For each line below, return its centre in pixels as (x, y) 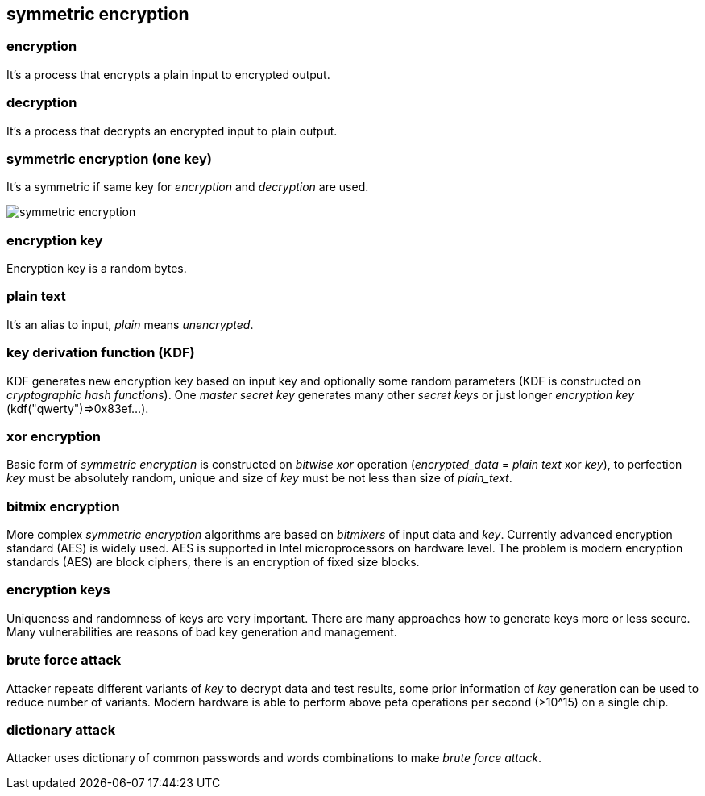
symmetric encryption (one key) (109, 158)
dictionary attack (61, 729)
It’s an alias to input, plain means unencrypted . (130, 324)
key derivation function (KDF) (101, 353)
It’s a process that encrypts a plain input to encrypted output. (168, 74)
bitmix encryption (63, 506)
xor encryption (54, 436)
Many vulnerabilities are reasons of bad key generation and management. (202, 631)
